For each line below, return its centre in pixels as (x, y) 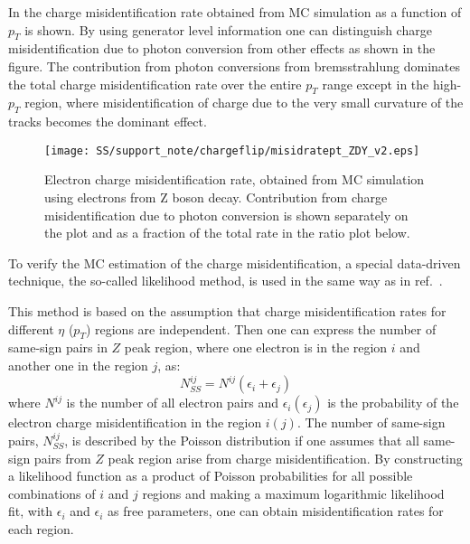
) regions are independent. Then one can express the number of (261, 328)
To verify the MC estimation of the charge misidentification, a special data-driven (235, 263)
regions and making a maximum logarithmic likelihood (293, 493)
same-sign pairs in (58, 347)
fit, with (31, 511)
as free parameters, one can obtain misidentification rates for (275, 511)
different (31, 328)
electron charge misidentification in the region (135, 422)
